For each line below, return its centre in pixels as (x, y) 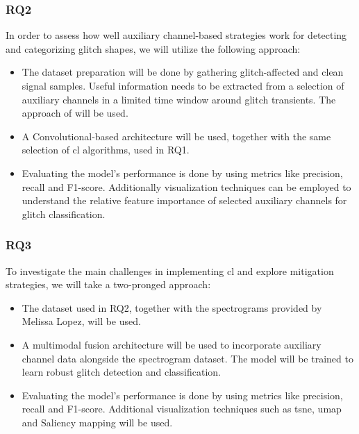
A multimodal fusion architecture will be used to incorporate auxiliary (172, 344)
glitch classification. (64, 214)
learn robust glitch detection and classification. (121, 372)
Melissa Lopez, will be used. (81, 321)
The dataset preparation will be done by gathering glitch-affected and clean (183, 72)
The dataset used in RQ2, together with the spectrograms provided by (172, 307)
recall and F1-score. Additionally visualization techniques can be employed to (186, 186)
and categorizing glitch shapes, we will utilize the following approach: (153, 48)
